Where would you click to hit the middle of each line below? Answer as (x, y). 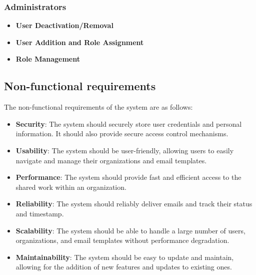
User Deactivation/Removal (64, 25)
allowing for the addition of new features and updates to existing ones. (124, 267)
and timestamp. (40, 213)
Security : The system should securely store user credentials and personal (129, 123)
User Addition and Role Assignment (80, 42)
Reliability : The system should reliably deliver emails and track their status (134, 204)
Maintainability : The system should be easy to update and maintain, (125, 257)
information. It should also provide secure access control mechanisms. (122, 133)
